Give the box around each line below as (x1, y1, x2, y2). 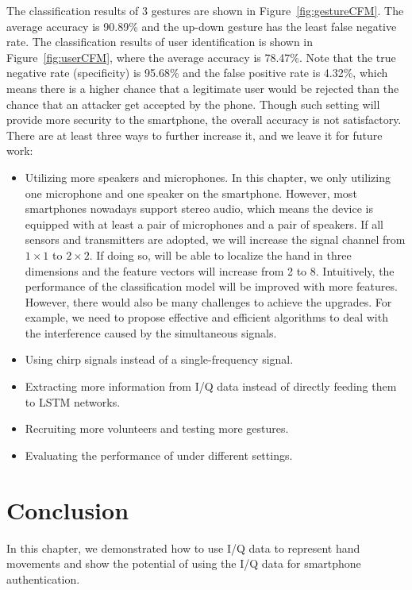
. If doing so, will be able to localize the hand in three (89, 246, 352, 263)
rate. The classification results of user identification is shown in (6, 33, 314, 50)
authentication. (6, 570, 80, 587)
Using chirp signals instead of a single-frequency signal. (25, 351, 294, 368)
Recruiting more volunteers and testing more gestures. (25, 420, 289, 437)
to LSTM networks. (25, 393, 121, 410)
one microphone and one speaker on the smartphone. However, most (25, 184, 357, 201)
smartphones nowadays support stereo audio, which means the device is (25, 200, 373, 217)
